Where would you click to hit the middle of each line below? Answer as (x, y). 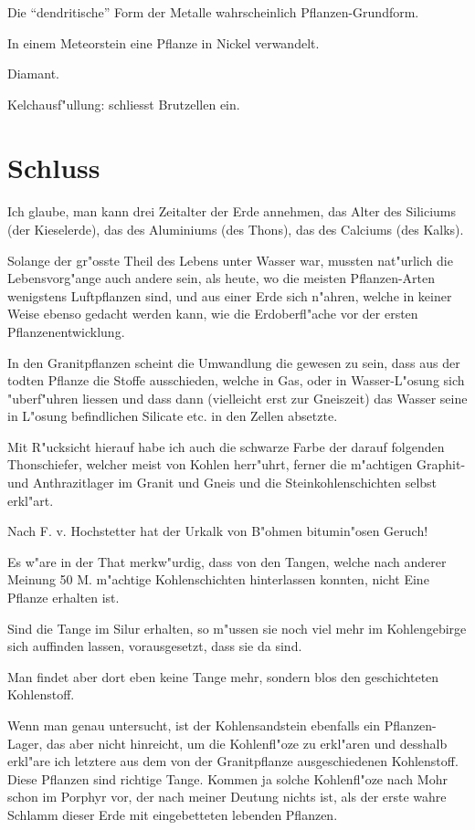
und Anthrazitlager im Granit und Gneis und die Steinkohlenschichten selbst (222, 483)
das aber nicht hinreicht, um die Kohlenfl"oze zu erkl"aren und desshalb (247, 743)
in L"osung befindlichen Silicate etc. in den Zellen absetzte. (173, 416)
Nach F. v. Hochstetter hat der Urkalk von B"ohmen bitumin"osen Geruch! (218, 531)
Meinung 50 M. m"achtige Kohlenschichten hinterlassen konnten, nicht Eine (218, 579)
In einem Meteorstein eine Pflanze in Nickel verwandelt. (164, 42)
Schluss (54, 167)
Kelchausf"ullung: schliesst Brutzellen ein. (124, 104)
